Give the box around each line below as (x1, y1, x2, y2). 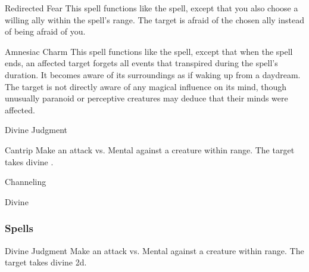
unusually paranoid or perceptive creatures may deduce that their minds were (5, 92, 288, 104)
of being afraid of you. (5, 25, 86, 38)
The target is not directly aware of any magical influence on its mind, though (5, 80, 287, 92)
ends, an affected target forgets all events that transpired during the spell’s (5, 57, 278, 69)
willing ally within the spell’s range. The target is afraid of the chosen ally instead (5, 13, 304, 26)
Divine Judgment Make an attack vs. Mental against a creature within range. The (5, 244, 304, 256)
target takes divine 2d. (5, 256, 87, 268)
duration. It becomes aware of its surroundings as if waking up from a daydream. (5, 68, 301, 81)
